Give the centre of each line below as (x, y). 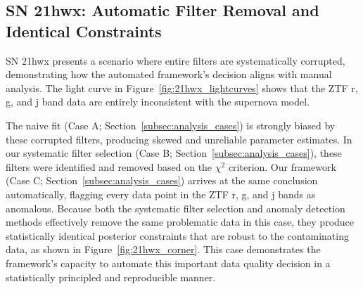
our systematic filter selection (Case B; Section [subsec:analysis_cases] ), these (174, 153)
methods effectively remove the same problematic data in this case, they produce (180, 222)
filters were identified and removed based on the (109, 166)
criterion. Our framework (282, 166)
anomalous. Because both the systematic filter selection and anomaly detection (176, 208)
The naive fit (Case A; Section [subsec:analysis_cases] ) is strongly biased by (171, 125)
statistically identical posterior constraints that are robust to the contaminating (177, 235)
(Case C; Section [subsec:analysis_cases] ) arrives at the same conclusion (162, 180)
